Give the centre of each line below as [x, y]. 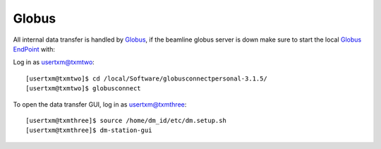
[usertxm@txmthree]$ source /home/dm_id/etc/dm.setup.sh [126, 120]
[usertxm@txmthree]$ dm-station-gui [89, 130]
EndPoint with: [34, 49]
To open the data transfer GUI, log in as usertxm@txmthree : [100, 104]
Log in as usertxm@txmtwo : [54, 62]
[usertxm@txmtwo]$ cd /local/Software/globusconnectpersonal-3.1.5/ [146, 78]
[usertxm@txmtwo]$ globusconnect [83, 89]
